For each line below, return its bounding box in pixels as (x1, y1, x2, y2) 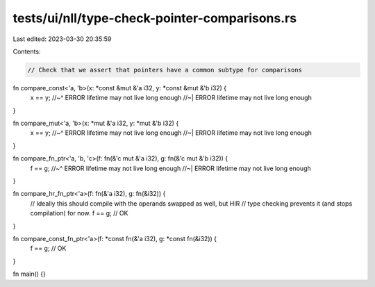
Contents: (12, 47, 41, 56)
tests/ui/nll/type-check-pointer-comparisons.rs (12, 10, 297, 26)
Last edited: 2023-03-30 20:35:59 (12, 35, 112, 43)
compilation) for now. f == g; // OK (30, 209, 128, 218)
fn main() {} (12, 270, 47, 278)
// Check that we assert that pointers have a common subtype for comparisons (27, 66, 302, 74)
